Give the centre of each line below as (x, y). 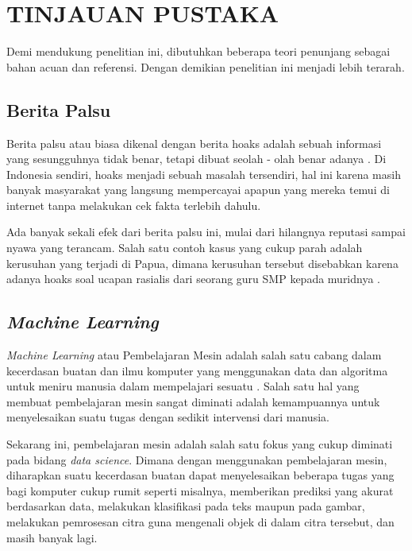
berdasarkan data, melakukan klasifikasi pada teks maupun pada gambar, (186, 506)
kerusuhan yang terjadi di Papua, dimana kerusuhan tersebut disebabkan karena (202, 263)
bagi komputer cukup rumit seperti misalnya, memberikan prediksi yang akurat (200, 490)
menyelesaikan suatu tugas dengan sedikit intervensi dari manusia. (168, 417)
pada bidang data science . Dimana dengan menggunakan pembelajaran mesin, (197, 459)
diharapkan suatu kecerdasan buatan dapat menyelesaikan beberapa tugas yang (200, 475)
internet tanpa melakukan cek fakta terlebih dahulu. (134, 205)
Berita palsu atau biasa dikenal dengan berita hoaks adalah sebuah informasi (194, 143)
